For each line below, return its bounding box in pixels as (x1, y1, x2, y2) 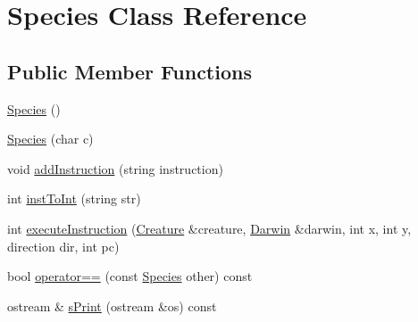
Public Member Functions (7, 57, 252, 85)
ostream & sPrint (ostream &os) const (7, 296, 217, 315)
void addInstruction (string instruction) (7, 159, 223, 178)
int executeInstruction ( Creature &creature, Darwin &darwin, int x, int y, (7, 219, 412, 237)
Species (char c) (7, 129, 94, 148)
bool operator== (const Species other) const (7, 267, 253, 285)
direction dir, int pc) (7, 236, 120, 255)
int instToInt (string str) (7, 189, 141, 208)
